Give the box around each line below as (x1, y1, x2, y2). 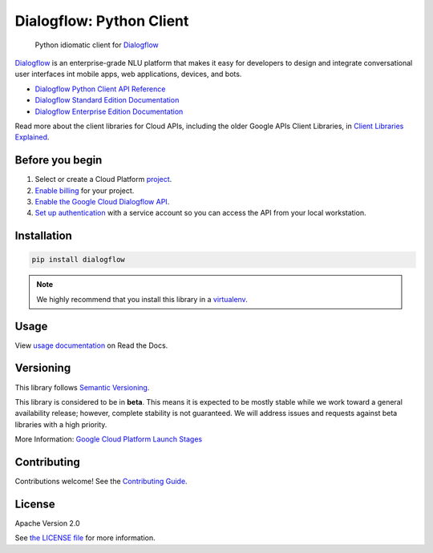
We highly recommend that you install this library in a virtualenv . (36, 294, 248, 304)
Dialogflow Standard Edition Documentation (34, 95, 180, 105)
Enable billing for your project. (34, 185, 135, 196)
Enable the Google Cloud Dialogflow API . (34, 196, 170, 206)
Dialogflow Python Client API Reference (34, 84, 166, 94)
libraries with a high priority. (14, 419, 107, 429)
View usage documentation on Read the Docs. (14, 341, 168, 350)
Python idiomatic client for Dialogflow (34, 40, 160, 50)
